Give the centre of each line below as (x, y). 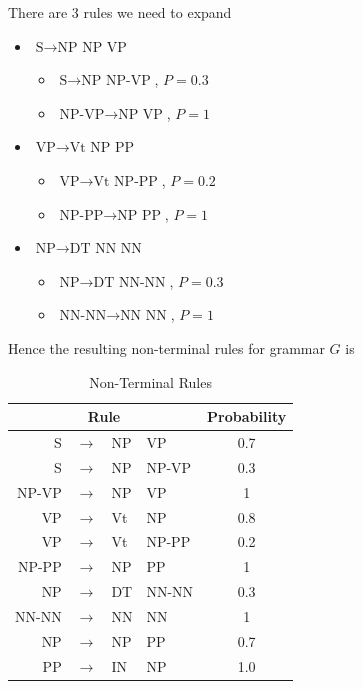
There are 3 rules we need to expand (120, 12)
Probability (247, 416)
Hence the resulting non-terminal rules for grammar (166, 347)
